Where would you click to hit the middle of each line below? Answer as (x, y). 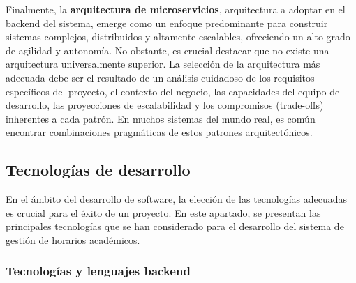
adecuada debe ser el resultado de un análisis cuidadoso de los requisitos (160, 77)
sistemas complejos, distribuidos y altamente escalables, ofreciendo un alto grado (178, 37)
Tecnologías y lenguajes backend (98, 271)
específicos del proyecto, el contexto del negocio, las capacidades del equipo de (173, 91)
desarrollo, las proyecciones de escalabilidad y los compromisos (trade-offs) (165, 105)
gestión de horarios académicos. (73, 239)
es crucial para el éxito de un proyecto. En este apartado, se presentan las (163, 212)
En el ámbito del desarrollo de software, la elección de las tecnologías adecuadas (177, 199)
